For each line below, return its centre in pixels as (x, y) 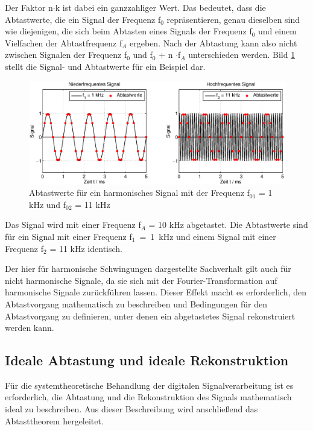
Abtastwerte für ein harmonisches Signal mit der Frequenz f (139, 193)
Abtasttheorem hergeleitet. (54, 420)
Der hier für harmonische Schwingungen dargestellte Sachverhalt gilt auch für (148, 269)
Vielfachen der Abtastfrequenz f (64, 42)
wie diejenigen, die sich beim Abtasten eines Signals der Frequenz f (128, 31)
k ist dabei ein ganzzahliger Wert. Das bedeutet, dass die (160, 7)
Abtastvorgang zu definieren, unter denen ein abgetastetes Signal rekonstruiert (150, 316)
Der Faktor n (29, 7)
